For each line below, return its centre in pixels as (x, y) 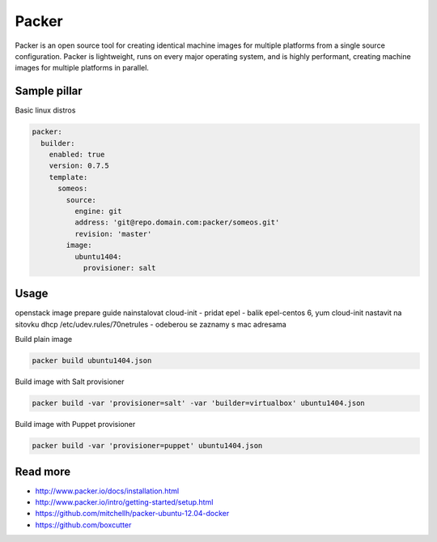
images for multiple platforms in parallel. (82, 68)
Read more (43, 471)
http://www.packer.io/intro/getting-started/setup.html (124, 502)
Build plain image (44, 339)
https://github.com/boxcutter (83, 525)
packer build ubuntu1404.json (92, 361)
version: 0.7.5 (79, 166)
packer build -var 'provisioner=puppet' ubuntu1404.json (147, 446)
